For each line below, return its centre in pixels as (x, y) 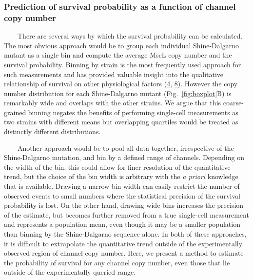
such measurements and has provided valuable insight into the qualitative (114, 74)
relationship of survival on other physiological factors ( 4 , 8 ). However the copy (121, 84)
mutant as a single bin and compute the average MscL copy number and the (118, 55)
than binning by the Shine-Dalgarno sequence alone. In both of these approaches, (125, 234)
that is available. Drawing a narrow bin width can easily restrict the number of (122, 186)
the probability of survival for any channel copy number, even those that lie (117, 262)
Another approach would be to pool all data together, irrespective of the (126, 148)
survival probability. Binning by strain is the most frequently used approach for (123, 64)
